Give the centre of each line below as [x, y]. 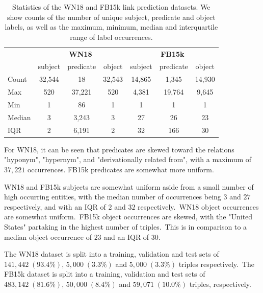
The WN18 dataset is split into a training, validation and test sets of [112, 254]
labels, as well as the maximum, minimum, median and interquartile [111, 27]
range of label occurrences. [111, 37]
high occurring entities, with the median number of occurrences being [113, 197]
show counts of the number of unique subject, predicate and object [111, 17]
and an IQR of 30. [132, 236]
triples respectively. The [217, 264]
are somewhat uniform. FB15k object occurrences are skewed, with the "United [128, 217]
